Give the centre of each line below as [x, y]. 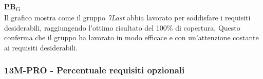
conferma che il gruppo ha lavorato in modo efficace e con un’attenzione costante [131, 37]
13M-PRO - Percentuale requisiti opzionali [95, 70]
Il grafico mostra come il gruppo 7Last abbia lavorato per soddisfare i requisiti [127, 18]
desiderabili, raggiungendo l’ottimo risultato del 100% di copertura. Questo [122, 27]
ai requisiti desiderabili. [41, 47]
